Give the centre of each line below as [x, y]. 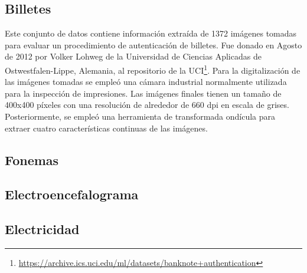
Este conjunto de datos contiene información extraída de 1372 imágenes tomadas [151, 33]
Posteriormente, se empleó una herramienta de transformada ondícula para [140, 116]
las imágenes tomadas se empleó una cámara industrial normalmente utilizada [146, 82]
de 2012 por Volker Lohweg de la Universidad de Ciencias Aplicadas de [133, 56]
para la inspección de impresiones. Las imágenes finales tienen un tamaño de [143, 93]
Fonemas [32, 159]
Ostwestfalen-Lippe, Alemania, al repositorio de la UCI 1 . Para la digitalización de [153, 69]
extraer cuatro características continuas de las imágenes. [106, 128]
